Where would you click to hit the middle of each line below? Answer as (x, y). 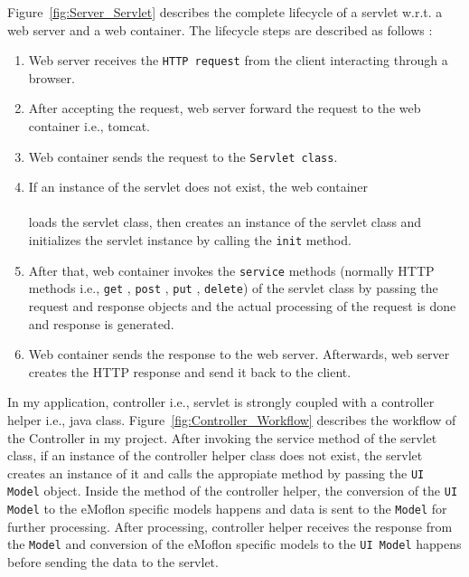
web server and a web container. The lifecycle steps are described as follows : (220, 29)
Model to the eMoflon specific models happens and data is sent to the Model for (227, 509)
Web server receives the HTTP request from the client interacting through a (238, 60)
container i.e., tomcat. (89, 126)
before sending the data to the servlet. (113, 562)
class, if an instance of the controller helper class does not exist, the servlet (215, 455)
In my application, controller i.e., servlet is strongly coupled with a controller (221, 402)
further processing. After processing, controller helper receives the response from (230, 526)
